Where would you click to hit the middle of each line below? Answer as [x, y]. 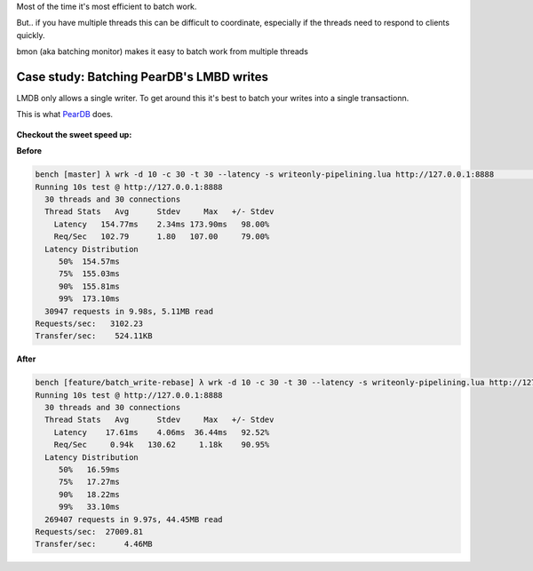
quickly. [31, 35]
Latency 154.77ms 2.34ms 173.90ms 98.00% [162, 224]
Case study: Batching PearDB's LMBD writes [142, 77]
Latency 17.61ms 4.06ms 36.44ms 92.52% [162, 432]
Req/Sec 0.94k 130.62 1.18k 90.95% [162, 445]
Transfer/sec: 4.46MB [94, 544]
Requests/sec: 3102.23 [89, 323]
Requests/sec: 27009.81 [89, 531]
